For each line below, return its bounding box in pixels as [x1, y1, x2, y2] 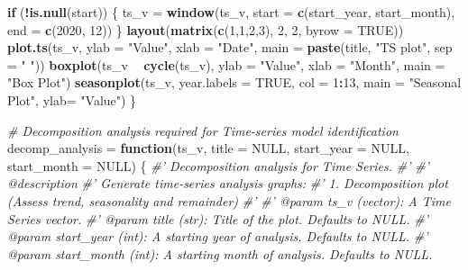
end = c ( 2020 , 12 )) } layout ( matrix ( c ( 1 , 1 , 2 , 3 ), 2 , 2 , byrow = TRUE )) [7, 20, 404, 39]
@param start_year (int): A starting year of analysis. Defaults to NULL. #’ [7, 227, 428, 246]
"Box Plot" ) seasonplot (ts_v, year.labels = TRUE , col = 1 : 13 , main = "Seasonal [7, 73, 462, 92]
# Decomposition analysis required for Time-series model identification [7, 121, 399, 139]
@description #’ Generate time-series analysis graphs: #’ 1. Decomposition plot [7, 174, 448, 193]
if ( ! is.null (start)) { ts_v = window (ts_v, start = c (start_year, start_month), [7, 3, 455, 21]
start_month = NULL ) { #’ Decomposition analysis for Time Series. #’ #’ [7, 156, 429, 175]
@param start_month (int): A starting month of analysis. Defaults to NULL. [7, 244, 433, 263]
